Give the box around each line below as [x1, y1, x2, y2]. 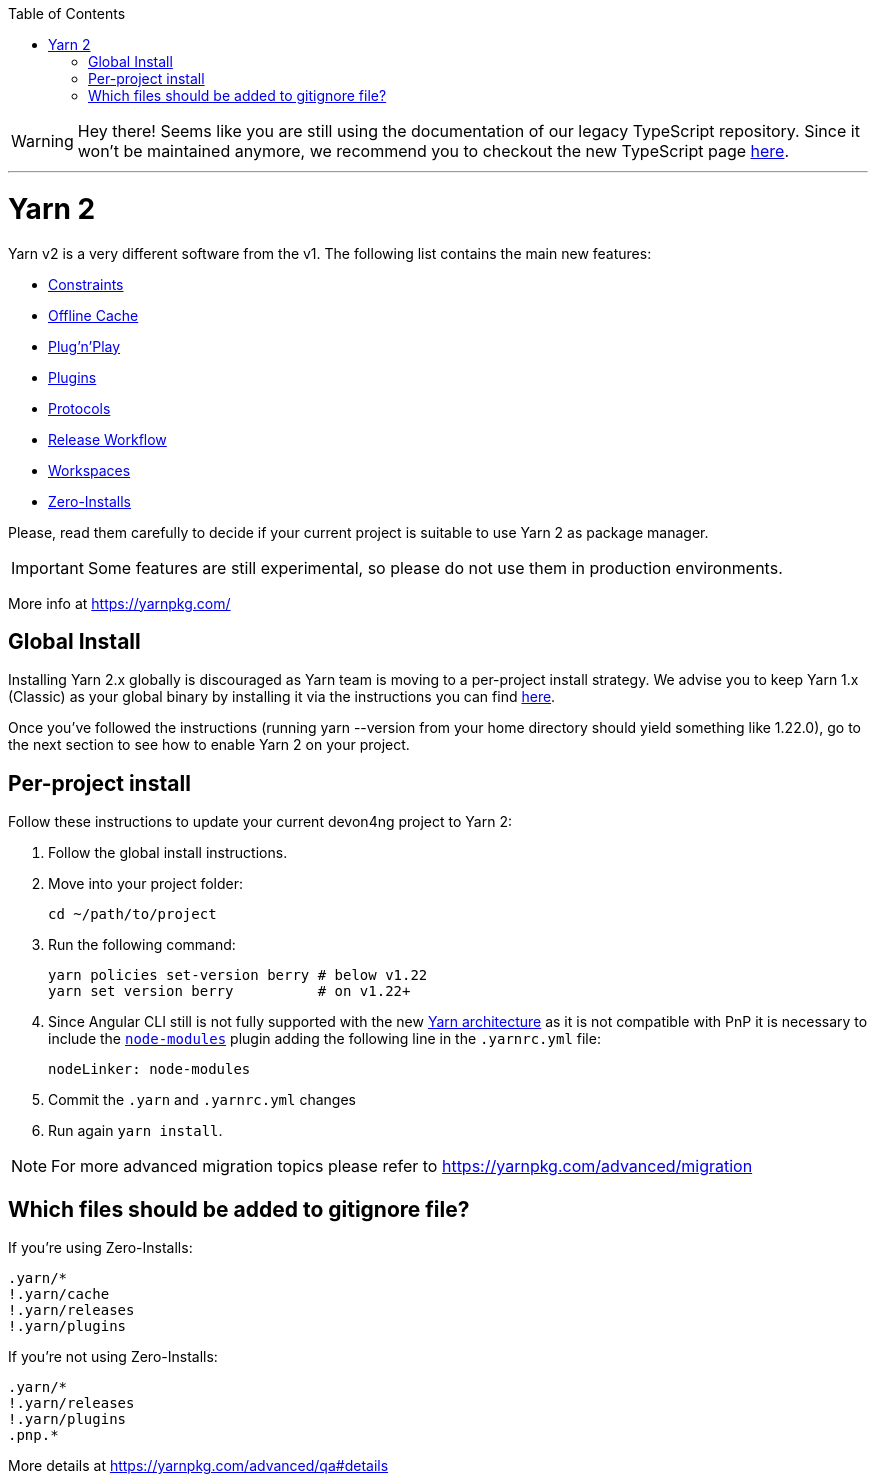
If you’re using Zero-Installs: [8, 1239, 193, 1257]
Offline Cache [48, 306, 139, 324]
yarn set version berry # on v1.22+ [48, 983, 411, 1000]
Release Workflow [48, 430, 167, 448]
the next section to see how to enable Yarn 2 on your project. [8, 736, 410, 754]
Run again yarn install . [48, 1122, 223, 1140]
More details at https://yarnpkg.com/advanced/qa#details [8, 1457, 389, 1475]
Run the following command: [48, 936, 236, 954]
